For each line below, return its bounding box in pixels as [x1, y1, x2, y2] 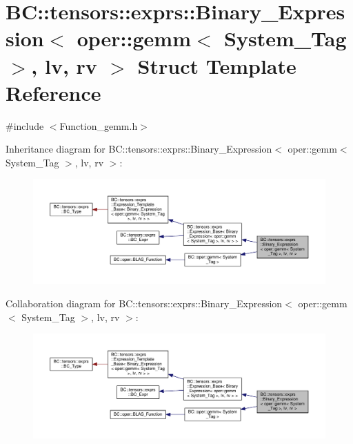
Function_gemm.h [59, 118, 138, 133]
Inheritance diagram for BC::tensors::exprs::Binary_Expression [6, 142, 272, 156]
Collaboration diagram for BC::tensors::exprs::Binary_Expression [6, 296, 283, 311]
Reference [6, 78, 101, 106]
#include [6, 118, 44, 133]
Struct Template [137, 51, 296, 79]
